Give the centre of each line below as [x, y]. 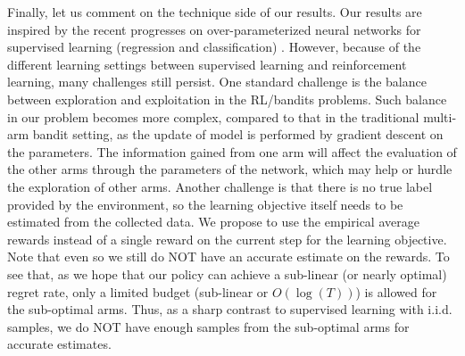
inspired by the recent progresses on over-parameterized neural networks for [214, 29]
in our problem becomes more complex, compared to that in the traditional [213, 116]
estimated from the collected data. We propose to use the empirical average [213, 222]
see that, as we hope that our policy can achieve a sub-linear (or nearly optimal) [227, 273]
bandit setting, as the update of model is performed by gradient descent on [238, 134]
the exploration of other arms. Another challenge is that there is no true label [220, 186]
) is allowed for [396, 291]
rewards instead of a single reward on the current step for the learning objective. [227, 239]
